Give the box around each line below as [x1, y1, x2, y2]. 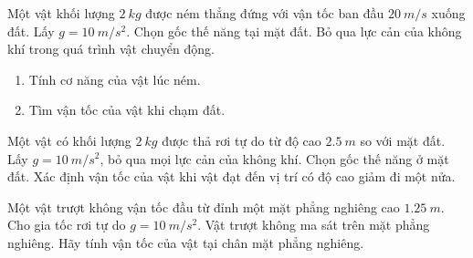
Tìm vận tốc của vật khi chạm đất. [28, 100, 226, 119]
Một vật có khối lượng [7, 130, 131, 150]
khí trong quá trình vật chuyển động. [7, 39, 215, 58]
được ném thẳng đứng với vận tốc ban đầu [145, 4, 384, 22]
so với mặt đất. [360, 130, 446, 150]
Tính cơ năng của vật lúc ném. [28, 69, 201, 88]
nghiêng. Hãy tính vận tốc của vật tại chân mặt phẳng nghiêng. [7, 232, 364, 252]
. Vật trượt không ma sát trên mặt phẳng [197, 215, 430, 234]
